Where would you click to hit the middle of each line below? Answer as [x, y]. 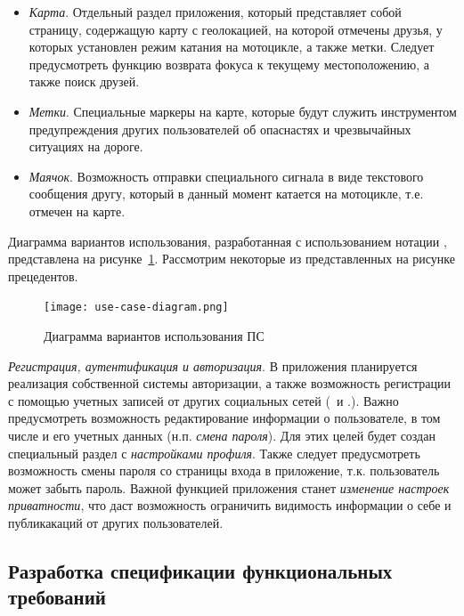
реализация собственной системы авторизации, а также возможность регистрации [229, 383]
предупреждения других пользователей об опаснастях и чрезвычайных [220, 129]
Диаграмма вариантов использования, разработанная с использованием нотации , [228, 241]
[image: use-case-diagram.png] [136, 308]
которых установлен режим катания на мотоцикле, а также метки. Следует [232, 47]
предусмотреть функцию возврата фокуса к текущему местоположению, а [229, 64]
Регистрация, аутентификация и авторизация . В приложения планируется [213, 365]
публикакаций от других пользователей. [116, 522]
